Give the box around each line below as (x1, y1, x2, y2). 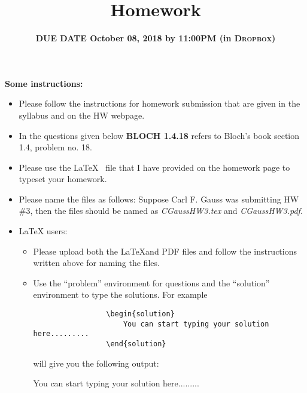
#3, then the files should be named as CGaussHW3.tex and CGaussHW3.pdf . (19, 204, 303, 217)
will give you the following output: (33, 356, 159, 369)
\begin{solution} (106, 310, 175, 319)
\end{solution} (106, 340, 166, 348)
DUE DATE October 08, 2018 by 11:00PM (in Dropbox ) (35, 32, 276, 44)
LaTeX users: (19, 225, 68, 237)
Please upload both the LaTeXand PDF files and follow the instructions (33, 244, 297, 257)
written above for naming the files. (33, 256, 160, 269)
